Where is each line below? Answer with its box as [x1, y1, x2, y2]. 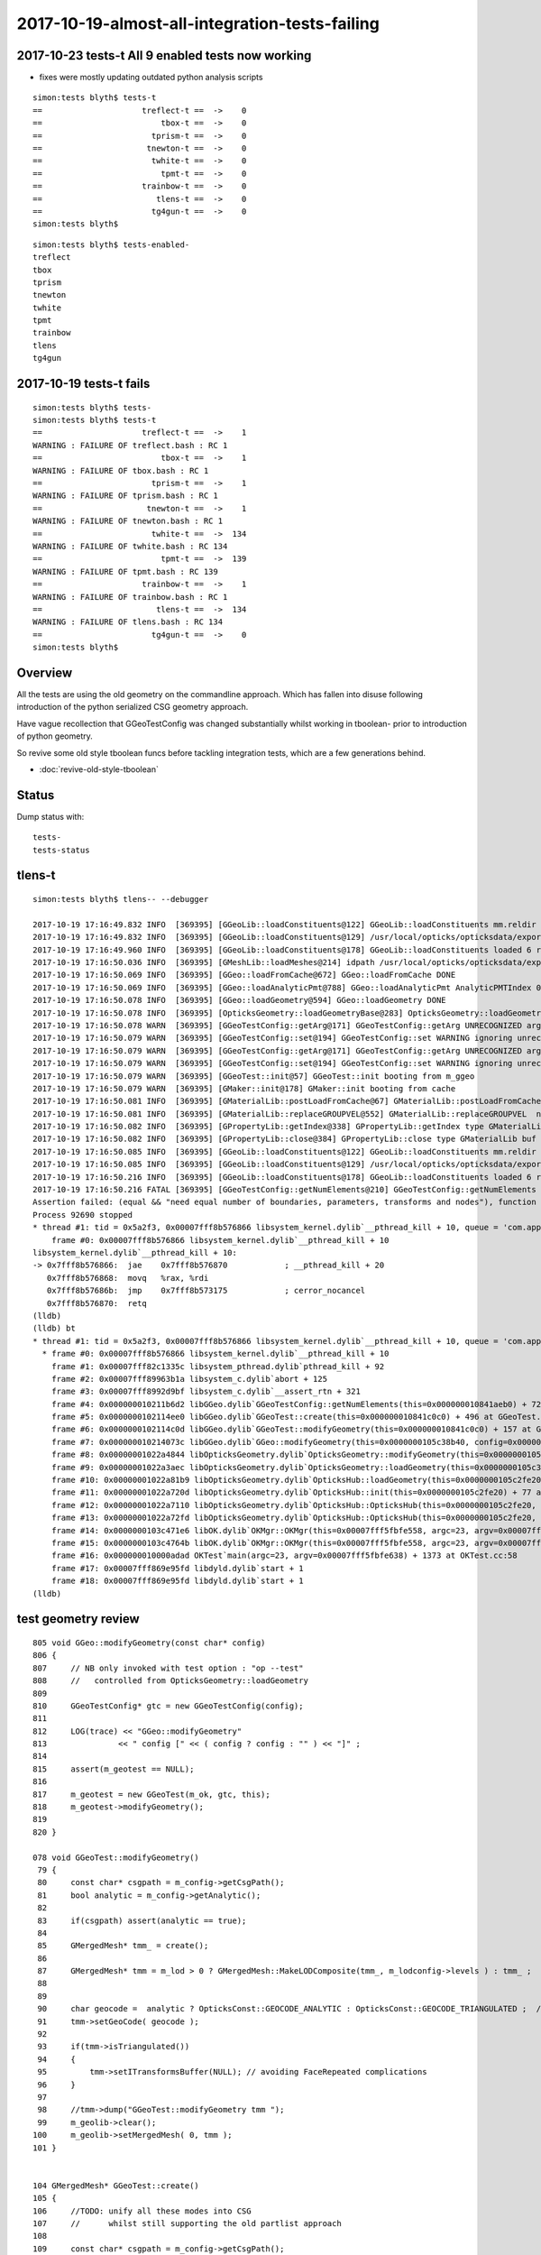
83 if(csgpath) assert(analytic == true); [37, 1915, 247, 1926]
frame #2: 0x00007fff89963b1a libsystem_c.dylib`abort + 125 [50, 1374, 328, 1384]
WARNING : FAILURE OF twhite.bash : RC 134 [32, 541, 228, 551]
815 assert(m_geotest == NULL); [32, 1763, 195, 1774]
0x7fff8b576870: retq [46, 1298, 148, 1308]
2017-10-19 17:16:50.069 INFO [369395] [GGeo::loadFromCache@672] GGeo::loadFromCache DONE [32, 970, 456, 980]
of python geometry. [16, 731, 94, 741]
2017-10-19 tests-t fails [16, 376, 151, 391]
